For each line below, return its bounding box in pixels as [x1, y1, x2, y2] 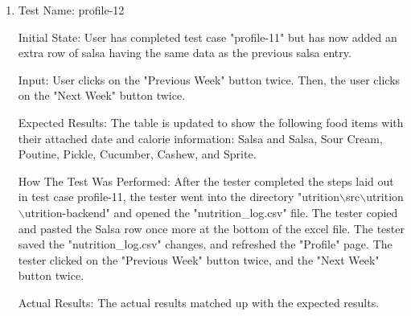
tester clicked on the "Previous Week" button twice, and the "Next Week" [18, 251, 380, 268]
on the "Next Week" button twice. [18, 87, 186, 104]
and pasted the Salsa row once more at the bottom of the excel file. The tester [18, 220, 405, 236]
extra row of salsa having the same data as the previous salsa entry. [18, 44, 351, 61]
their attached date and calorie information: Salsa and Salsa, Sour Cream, [18, 129, 383, 146]
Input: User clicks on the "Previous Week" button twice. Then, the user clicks [18, 71, 401, 88]
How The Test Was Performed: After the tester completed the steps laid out [18, 172, 394, 189]
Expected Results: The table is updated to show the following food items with [18, 113, 404, 130]
